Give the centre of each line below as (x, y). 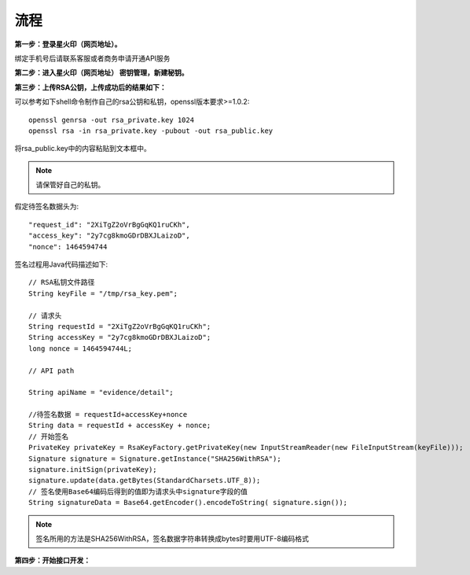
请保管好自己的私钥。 (70, 185)
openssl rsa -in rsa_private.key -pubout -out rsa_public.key (151, 131)
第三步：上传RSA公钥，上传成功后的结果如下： (90, 87)
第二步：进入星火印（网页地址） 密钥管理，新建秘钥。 (101, 73)
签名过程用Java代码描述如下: (61, 264)
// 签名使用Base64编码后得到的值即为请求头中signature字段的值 (138, 491)
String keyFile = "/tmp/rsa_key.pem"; (103, 293)
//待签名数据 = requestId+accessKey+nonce (108, 415)
